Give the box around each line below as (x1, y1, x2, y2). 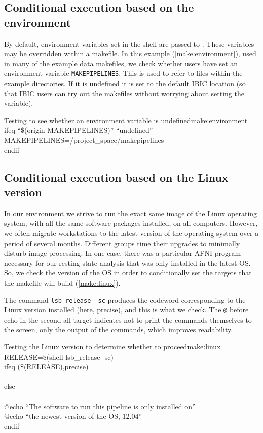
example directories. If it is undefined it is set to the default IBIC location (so (4, 78, 246, 89)
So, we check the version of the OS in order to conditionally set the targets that (4, 267, 252, 278)
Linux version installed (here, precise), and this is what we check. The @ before (4, 304, 249, 315)
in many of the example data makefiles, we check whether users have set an (4, 58, 238, 68)
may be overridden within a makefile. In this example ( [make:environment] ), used (4, 48, 256, 59)
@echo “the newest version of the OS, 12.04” (4, 411, 142, 421)
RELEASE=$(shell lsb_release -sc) (4, 351, 114, 362)
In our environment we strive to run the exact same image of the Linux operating (4, 208, 257, 218)
